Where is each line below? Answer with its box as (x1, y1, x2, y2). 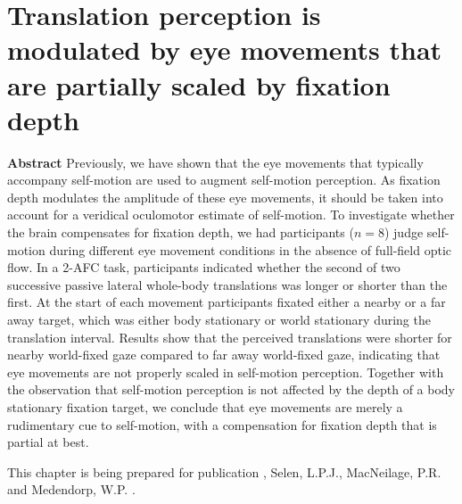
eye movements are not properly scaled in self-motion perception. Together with (7, 362, 444, 381)
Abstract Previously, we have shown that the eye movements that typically (7, 153, 424, 171)
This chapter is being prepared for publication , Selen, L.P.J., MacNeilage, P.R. (7, 462, 441, 481)
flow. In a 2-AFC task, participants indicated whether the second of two (7, 258, 400, 277)
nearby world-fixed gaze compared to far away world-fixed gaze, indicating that (7, 345, 441, 364)
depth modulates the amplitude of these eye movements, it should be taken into (7, 187, 443, 206)
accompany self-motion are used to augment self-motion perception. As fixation (7, 170, 441, 189)
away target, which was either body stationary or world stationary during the (7, 310, 431, 329)
